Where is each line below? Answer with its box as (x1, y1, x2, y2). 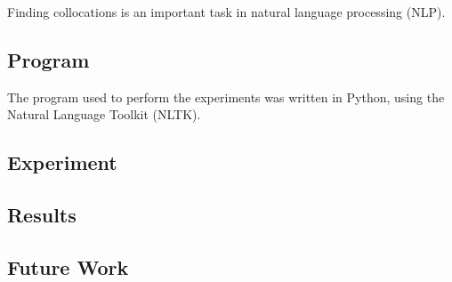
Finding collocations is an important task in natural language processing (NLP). (7, 3, 446, 20)
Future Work (7, 253, 129, 280)
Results (7, 201, 77, 229)
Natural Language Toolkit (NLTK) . (7, 105, 201, 124)
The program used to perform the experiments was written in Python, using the (7, 87, 445, 106)
